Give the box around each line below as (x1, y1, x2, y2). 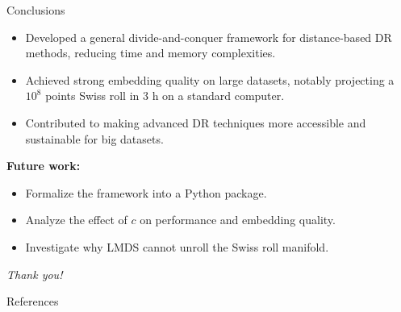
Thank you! (6, 265, 63, 282)
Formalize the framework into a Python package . (25, 184, 267, 201)
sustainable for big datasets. (25, 130, 164, 147)
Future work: (6, 157, 81, 174)
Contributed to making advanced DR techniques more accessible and (25, 114, 366, 131)
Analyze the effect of (25, 211, 127, 228)
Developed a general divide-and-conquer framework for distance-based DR (25, 28, 392, 45)
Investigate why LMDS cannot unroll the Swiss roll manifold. (25, 238, 329, 255)
